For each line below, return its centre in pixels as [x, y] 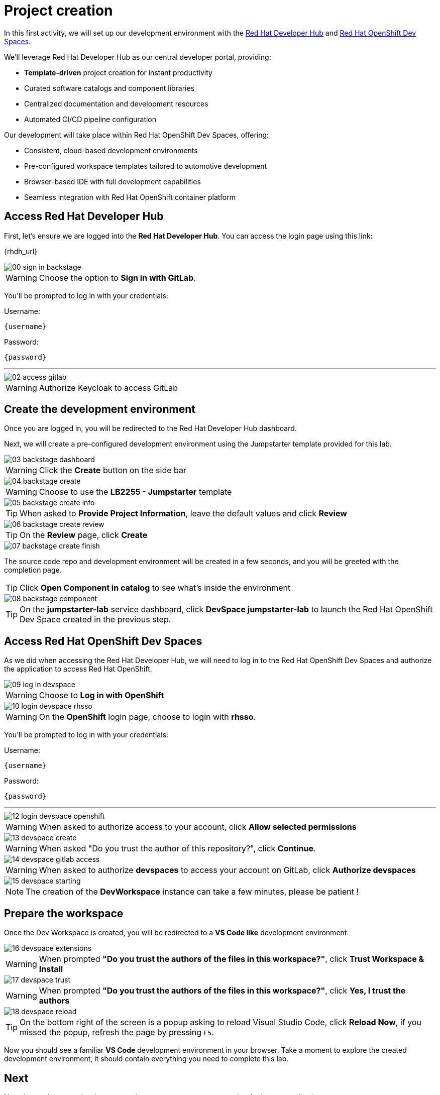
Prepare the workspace [64, 913]
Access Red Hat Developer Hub [84, 216]
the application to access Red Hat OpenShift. [78, 669]
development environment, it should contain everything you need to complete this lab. [146, 1059]
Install [51, 969]
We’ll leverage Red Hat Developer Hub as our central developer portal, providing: [138, 57]
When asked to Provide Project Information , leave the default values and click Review [183, 514]
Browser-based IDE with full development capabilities [113, 181]
